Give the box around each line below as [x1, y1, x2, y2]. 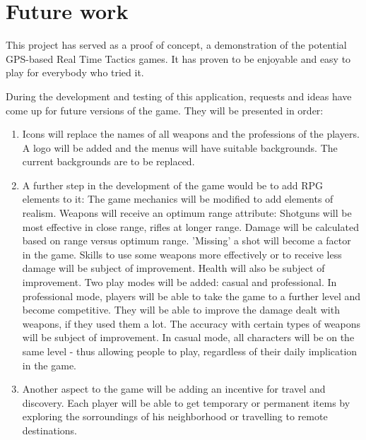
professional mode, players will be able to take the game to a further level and [22, 288, 361, 303]
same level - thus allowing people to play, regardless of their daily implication [22, 344, 358, 358]
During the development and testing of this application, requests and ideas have [6, 88, 352, 103]
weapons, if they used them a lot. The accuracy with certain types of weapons [22, 316, 361, 331]
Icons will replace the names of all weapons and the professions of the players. [22, 126, 360, 141]
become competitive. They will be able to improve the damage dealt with [22, 302, 340, 317]
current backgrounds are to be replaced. [22, 154, 195, 169]
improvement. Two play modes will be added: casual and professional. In [22, 275, 337, 290]
